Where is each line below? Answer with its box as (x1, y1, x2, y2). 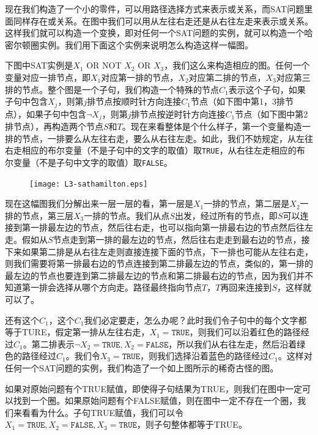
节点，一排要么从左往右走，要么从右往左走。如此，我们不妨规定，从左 (21, 132, 305, 144)
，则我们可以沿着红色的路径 (189, 325, 301, 338)
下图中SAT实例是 (5, 59, 73, 72)
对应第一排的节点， (101, 70, 179, 83)
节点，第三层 (21, 209, 73, 221)
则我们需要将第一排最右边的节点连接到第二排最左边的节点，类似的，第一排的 (5, 257, 313, 270)
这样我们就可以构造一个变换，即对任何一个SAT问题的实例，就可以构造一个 (5, 26, 305, 39)
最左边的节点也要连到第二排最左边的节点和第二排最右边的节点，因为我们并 (5, 269, 305, 281)
